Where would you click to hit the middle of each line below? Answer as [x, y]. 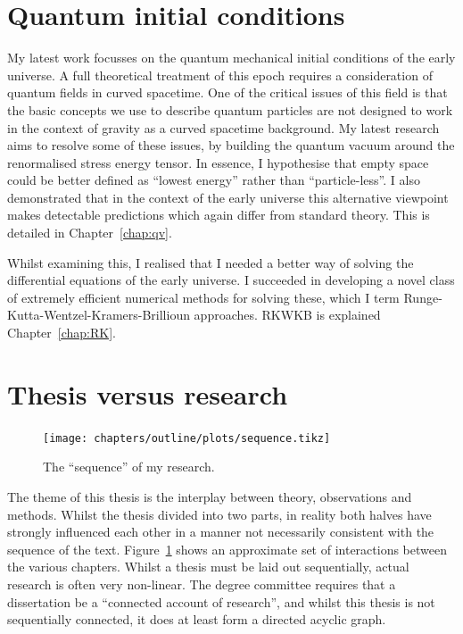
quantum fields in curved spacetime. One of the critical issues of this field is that [227, 92]
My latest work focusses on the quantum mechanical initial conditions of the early [231, 58]
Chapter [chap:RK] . [62, 333]
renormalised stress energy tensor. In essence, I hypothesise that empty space [218, 162]
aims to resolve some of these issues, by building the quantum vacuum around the [231, 145]
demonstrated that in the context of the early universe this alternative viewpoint [228, 197]
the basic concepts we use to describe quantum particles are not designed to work [230, 109]
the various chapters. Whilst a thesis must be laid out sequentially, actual [208, 567]
